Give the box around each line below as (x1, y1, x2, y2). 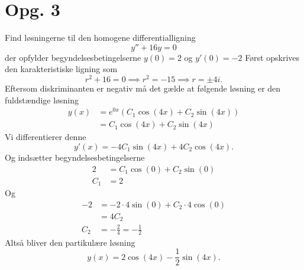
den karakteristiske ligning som (5, 63, 118, 75)
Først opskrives (245, 51, 300, 63)
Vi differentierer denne (5, 131, 86, 143)
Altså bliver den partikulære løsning (5, 236, 135, 248)
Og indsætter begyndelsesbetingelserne (5, 151, 145, 163)
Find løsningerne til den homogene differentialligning (5, 31, 196, 44)
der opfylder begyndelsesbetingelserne (5, 51, 141, 63)
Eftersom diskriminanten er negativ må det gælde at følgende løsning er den (5, 82, 281, 94)
